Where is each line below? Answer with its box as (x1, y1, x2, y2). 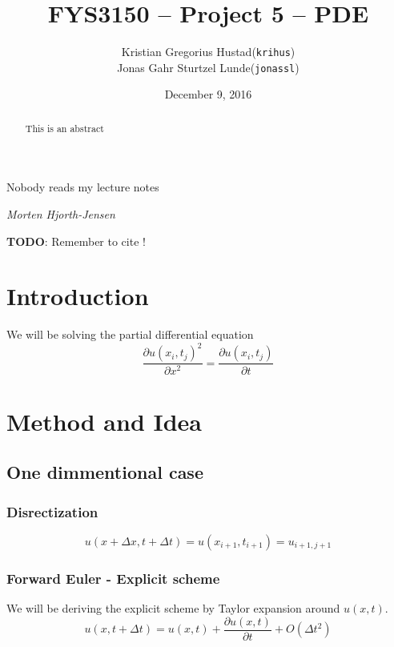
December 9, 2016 (164, 86, 252, 102)
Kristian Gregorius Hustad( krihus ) (121, 43, 295, 60)
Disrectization (6, 501, 98, 521)
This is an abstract (25, 121, 104, 135)
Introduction (6, 279, 149, 312)
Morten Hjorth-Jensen (6, 206, 115, 223)
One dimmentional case (6, 460, 203, 484)
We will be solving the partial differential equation (6, 326, 254, 343)
